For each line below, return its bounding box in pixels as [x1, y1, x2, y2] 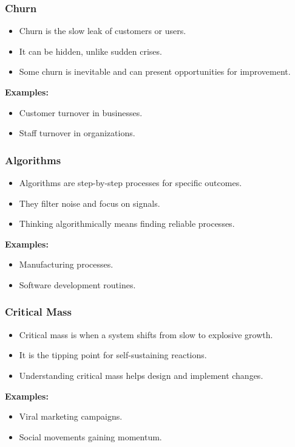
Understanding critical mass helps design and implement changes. [19, 369, 263, 381]
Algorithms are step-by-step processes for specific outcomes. [19, 176, 242, 189]
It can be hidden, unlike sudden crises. [19, 44, 162, 57]
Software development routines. [19, 278, 136, 291]
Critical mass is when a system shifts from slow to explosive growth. [19, 328, 273, 341]
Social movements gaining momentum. [19, 430, 162, 443]
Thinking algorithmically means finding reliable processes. [19, 217, 235, 230]
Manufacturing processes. [19, 258, 114, 271]
